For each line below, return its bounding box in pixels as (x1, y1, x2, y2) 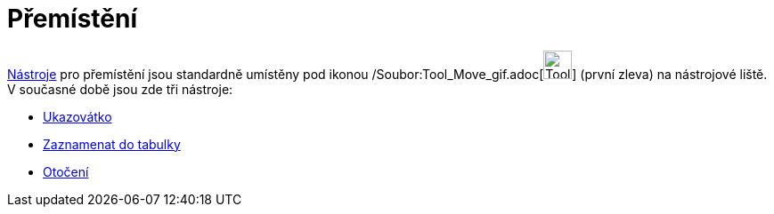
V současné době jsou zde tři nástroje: (7, 81, 233, 97)
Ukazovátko (43, 108, 112, 124)
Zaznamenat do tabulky (43, 136, 181, 152)
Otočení (43, 163, 89, 179)
